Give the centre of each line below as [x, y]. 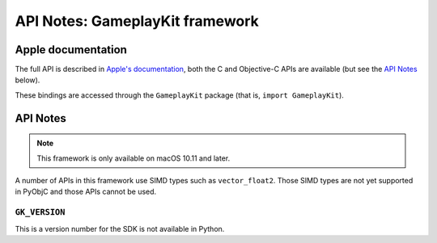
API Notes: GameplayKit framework [137, 21]
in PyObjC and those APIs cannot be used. [86, 192]
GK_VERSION [40, 212]
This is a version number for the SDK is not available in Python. [120, 228]
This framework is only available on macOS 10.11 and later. [134, 158]
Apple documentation [71, 50]
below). [28, 80]
